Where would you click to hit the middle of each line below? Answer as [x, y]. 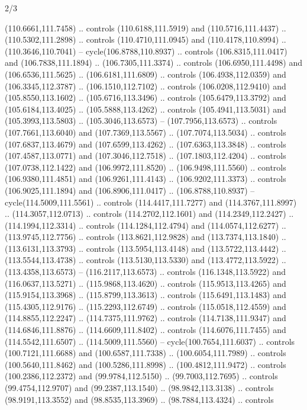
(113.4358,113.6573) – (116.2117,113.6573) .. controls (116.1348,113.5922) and [145, 272]
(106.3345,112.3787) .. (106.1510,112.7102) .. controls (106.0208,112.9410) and [146, 86]
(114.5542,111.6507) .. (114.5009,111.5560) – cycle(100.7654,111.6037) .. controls [150, 341]
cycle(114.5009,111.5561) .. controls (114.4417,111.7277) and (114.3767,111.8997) [151, 202]
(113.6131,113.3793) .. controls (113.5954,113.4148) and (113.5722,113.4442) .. [146, 248]
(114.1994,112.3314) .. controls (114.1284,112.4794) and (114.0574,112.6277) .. [146, 225]
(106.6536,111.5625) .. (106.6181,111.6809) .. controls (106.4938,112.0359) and [146, 74]
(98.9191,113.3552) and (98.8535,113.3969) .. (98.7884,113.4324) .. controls [139, 399]
